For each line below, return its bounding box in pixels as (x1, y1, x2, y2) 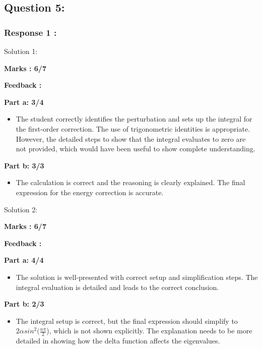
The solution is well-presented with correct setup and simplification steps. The (16, 271, 258, 282)
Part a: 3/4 (4, 96, 44, 107)
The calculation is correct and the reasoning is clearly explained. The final (16, 177, 245, 188)
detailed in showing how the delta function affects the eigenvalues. (16, 335, 220, 346)
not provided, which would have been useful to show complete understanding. (16, 143, 255, 154)
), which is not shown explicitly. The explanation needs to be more (46, 325, 252, 336)
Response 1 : (4, 26, 57, 38)
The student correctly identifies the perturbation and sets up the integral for (16, 113, 252, 124)
